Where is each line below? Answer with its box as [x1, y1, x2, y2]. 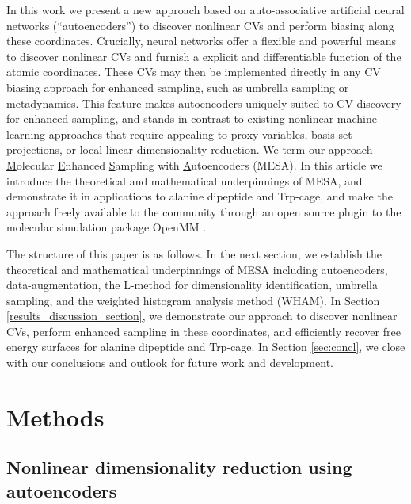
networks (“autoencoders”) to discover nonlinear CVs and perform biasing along [6, 17, 394, 33]
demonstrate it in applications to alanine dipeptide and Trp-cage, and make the [6, 188, 393, 204]
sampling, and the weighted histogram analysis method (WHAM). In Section [6, 292, 380, 308]
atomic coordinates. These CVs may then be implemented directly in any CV [6, 63, 381, 80]
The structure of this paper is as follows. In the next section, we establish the [6, 245, 382, 262]
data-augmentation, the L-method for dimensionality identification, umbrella [6, 277, 379, 293]
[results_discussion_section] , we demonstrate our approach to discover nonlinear [6, 307, 398, 324]
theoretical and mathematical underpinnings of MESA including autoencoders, [6, 261, 388, 277]
